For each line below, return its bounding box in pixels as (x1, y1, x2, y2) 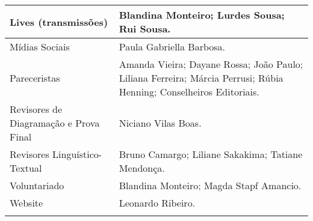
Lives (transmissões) (10, 14, 108, 29)
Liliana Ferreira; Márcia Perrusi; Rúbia (119, 71, 284, 85)
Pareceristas (10, 71, 60, 85)
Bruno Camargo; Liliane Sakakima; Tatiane (119, 147, 303, 161)
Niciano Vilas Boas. (119, 116, 202, 130)
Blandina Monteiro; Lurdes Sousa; (119, 8, 285, 22)
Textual (10, 161, 42, 175)
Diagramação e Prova (10, 116, 100, 130)
